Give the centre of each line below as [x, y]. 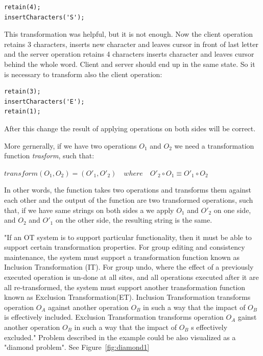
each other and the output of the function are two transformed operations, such [129, 199]
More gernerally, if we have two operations [70, 145]
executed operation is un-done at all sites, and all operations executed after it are [131, 277]
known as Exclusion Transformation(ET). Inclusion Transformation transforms [127, 297]
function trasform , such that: [49, 156]
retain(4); [22, 7]
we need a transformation [214, 145]
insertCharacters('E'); [44, 101]
